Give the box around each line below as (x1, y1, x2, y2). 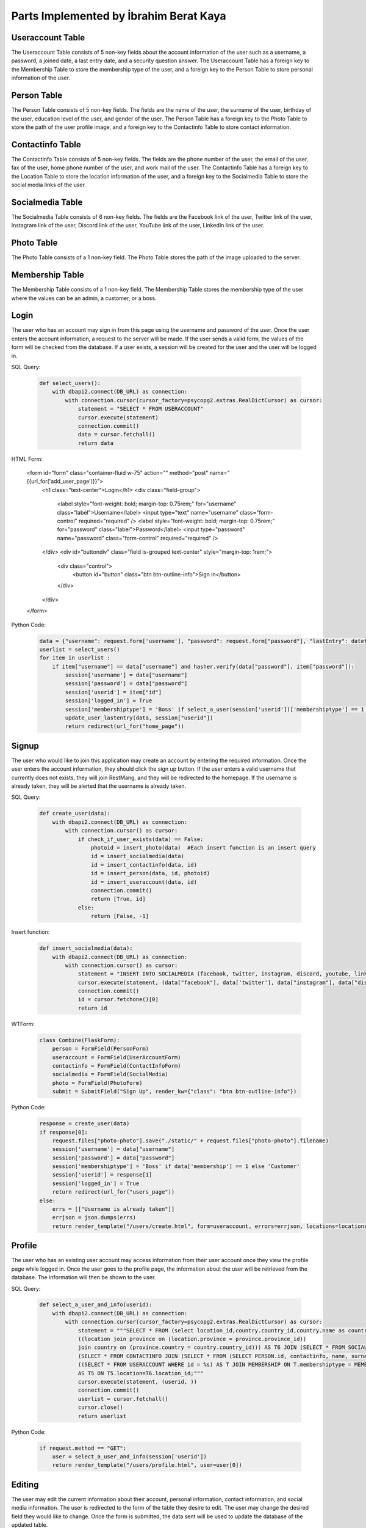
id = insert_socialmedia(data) (90, 853, 184, 860)
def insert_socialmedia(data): (39, 945, 134, 952)
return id (77, 1004, 107, 1012)
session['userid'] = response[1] (52, 1171, 152, 1178)
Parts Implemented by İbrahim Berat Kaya (11, 9, 227, 23)
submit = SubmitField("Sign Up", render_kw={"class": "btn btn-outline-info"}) (52, 1088, 297, 1095)
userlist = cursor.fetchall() (77, 1395, 168, 1402)
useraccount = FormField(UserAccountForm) (52, 1054, 181, 1060)
